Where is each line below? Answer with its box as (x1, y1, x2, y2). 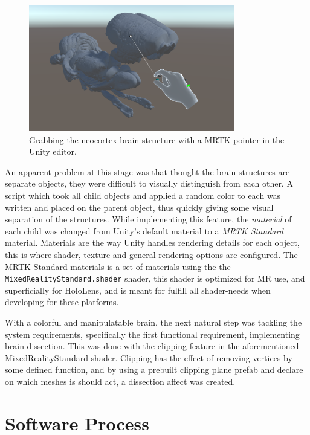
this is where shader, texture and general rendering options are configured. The (5, 248, 298, 260)
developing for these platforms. (5, 295, 119, 308)
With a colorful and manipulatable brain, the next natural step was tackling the (5, 315, 302, 328)
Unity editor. (29, 145, 77, 158)
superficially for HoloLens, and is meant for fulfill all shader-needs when (5, 283, 271, 296)
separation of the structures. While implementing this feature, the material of (5, 213, 292, 225)
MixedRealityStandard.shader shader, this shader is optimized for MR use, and (5, 272, 305, 285)
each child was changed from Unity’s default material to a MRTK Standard (5, 224, 283, 237)
